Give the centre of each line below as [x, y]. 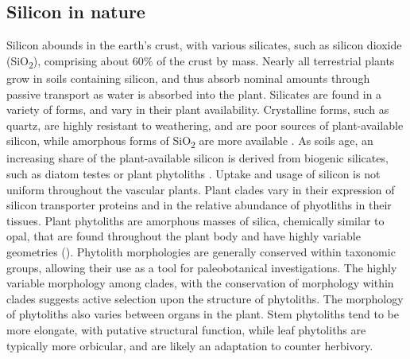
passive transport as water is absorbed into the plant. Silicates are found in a [194, 94]
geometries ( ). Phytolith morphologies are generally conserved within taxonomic [201, 251]
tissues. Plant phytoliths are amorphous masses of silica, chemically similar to [195, 220]
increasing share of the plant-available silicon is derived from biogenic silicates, [197, 158]
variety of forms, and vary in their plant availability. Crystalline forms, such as [198, 109]
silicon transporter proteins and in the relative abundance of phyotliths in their [199, 205]
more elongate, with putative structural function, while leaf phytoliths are [186, 329]
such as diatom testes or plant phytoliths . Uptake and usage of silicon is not [193, 174]
